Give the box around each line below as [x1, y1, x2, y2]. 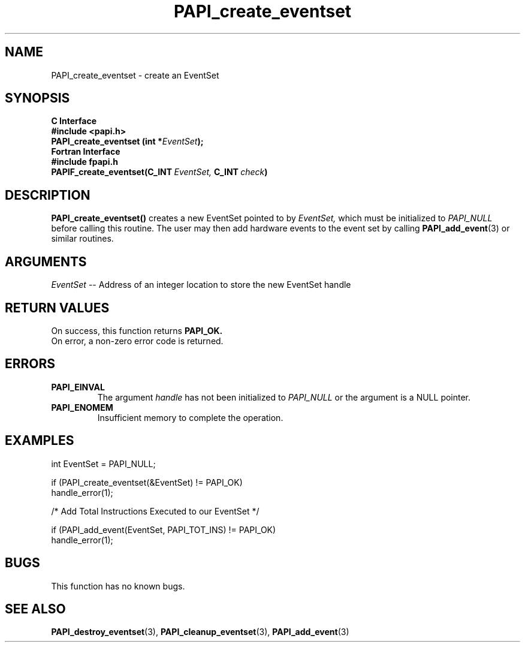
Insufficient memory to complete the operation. [97, 412, 283, 423]
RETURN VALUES [5, 300, 110, 315]
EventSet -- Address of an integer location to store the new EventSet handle [51, 279, 351, 290]
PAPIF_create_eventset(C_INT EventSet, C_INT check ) [51, 167, 268, 177]
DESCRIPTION [5, 187, 90, 203]
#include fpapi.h [51, 157, 118, 167]
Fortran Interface [51, 146, 120, 157]
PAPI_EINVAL [51, 381, 105, 392]
